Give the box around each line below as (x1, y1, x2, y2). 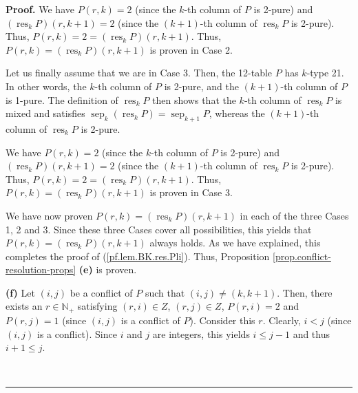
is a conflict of (120, 312, 180, 327)
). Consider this (189, 312, 255, 327)
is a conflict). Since (36, 326, 117, 341)
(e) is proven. (78, 262, 137, 277)
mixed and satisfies (6, 106, 85, 120)
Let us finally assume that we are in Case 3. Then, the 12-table (6, 65, 273, 80)
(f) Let (6, 285, 35, 299)
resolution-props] (6, 262, 76, 277)
